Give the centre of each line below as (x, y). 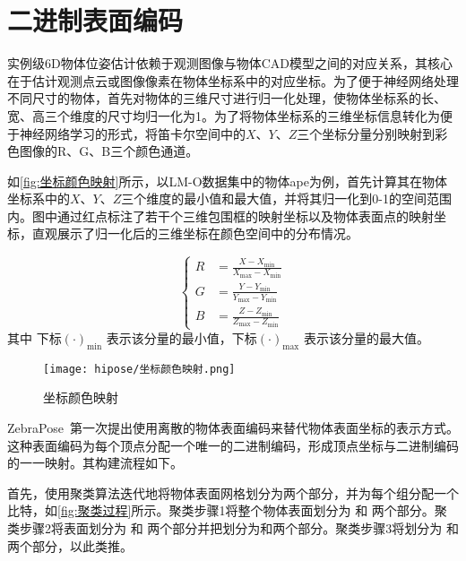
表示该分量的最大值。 (366, 337)
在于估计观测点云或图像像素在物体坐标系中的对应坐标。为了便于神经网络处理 (233, 80)
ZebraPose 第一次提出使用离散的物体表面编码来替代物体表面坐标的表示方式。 (233, 427)
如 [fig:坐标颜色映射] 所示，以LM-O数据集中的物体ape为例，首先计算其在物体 (228, 181)
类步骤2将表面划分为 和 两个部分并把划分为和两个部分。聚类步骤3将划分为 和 (233, 527)
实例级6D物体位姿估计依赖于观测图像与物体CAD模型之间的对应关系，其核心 (230, 63)
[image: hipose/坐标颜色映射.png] (139, 369)
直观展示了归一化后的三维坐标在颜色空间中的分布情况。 (195, 233)
